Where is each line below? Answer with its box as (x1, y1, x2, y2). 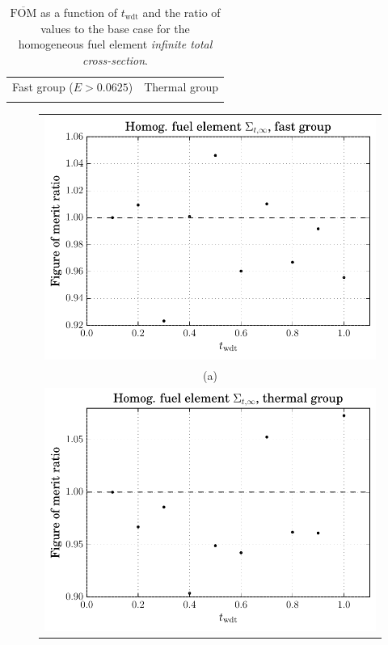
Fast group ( (12, 78, 74, 95)
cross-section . (82, 51, 149, 68)
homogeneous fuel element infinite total (18, 36, 213, 53)
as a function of (40, 4, 117, 20)
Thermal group (144, 78, 219, 95)
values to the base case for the (40, 19, 190, 36)
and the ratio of (142, 4, 221, 20)
